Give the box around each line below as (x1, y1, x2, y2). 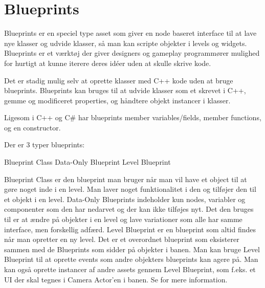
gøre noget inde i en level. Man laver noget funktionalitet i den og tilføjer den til (4, 184, 256, 194)
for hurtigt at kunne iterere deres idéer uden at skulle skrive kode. (4, 57, 211, 68)
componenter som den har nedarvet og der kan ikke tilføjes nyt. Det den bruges (4, 204, 254, 214)
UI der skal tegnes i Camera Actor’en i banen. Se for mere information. (4, 274, 228, 284)
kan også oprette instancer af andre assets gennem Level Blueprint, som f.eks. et (4, 264, 256, 274)
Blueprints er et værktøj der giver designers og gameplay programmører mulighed (4, 48, 260, 58)
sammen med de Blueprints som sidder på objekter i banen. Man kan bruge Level (4, 243, 260, 254)
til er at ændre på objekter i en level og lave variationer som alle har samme (4, 214, 242, 225)
